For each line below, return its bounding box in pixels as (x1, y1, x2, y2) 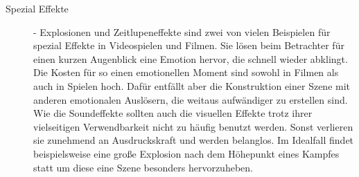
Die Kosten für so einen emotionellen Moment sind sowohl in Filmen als (33, 65, 339, 80)
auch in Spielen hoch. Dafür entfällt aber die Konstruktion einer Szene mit (33, 78, 351, 93)
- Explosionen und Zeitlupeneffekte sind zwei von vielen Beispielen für (33, 24, 331, 39)
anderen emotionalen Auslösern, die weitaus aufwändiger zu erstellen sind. (33, 92, 348, 106)
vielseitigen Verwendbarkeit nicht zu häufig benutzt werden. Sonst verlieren (33, 119, 353, 133)
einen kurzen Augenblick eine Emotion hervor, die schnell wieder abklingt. (33, 51, 348, 66)
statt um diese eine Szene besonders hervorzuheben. (33, 160, 253, 174)
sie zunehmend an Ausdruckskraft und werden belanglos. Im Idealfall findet (33, 133, 354, 147)
